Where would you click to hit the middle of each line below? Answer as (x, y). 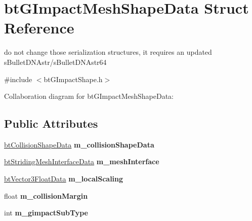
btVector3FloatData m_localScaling (64, 179)
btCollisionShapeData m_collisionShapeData (79, 144)
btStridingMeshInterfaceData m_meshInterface (82, 161)
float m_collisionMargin (46, 195)
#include (18, 79)
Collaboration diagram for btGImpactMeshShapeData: (89, 96)
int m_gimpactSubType (46, 213)
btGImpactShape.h (73, 79)
